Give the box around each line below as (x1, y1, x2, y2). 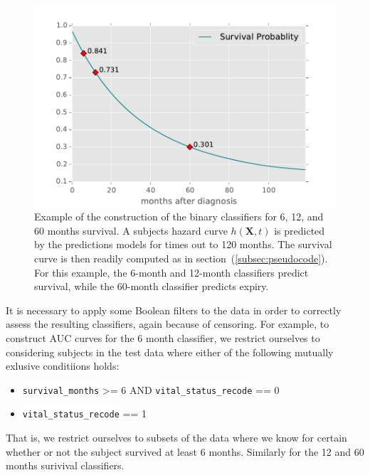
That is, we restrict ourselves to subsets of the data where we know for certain (6, 430, 347, 445)
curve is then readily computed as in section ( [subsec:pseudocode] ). (34, 251, 328, 266)
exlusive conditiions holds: (6, 358, 120, 373)
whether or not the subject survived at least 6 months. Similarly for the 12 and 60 (6, 444, 364, 459)
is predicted (274, 223, 325, 237)
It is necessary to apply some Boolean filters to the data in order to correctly (6, 302, 342, 317)
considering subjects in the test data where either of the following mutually (6, 344, 334, 359)
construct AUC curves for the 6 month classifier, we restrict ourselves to (6, 331, 320, 345)
